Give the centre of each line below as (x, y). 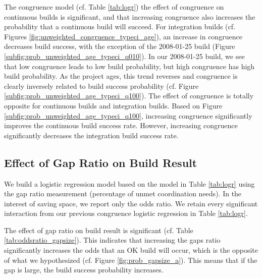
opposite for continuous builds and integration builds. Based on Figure (113, 105)
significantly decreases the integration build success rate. (91, 135)
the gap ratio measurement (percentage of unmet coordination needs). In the (123, 193)
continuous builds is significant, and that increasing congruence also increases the (130, 16)
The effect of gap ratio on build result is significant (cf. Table (99, 230)
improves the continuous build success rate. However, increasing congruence (121, 125)
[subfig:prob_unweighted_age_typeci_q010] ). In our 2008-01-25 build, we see (124, 56)
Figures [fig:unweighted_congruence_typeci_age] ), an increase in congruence (123, 36)
